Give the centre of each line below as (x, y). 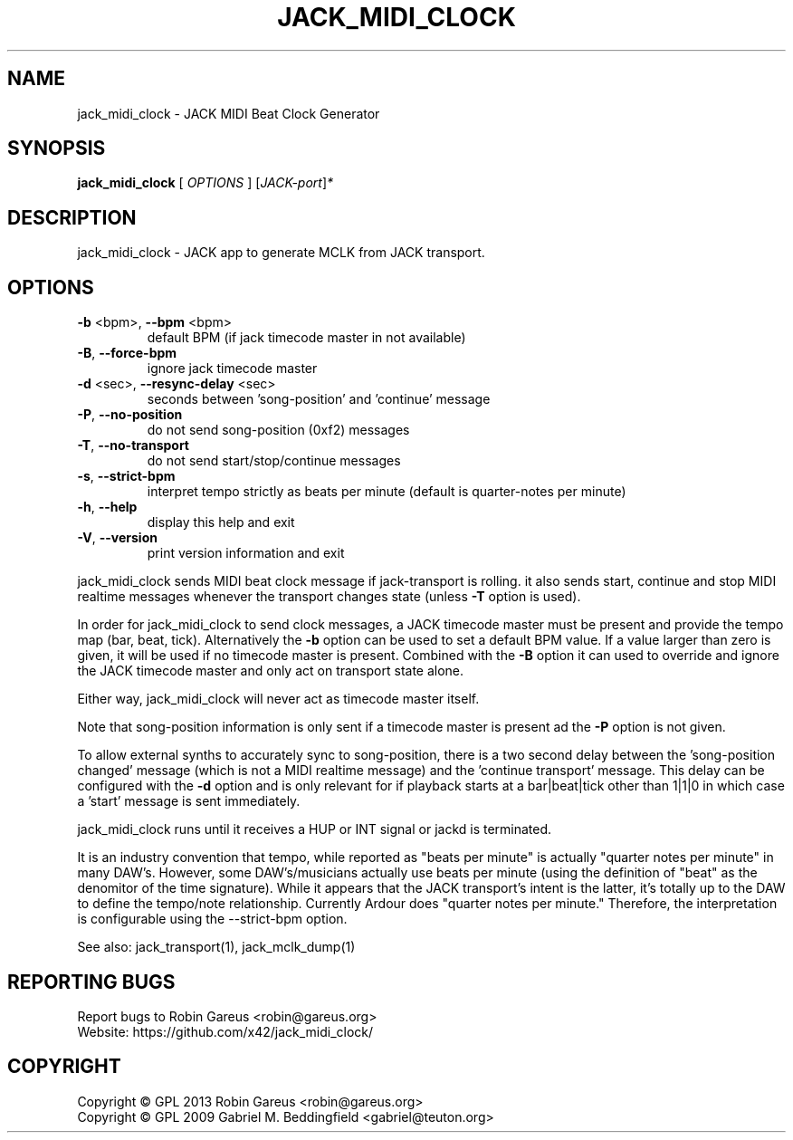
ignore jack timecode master (232, 369)
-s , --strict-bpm (126, 476)
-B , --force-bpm (127, 353)
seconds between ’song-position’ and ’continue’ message (319, 399)
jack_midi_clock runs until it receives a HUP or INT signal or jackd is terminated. (315, 829)
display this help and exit (221, 522)
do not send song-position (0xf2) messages (278, 430)
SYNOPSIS (57, 148)
